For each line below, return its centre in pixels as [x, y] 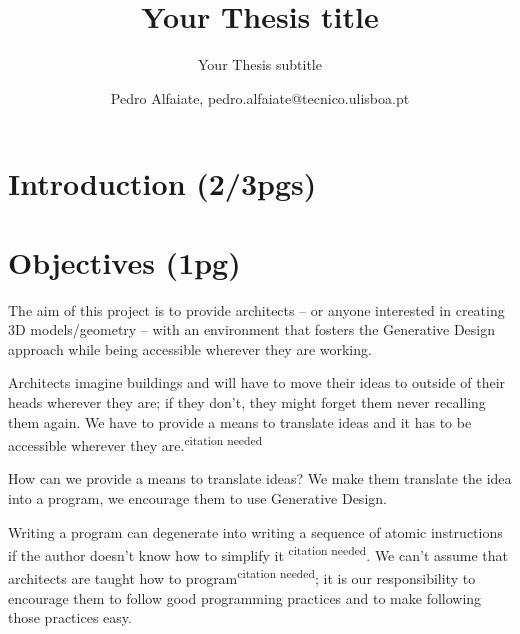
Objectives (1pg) [124, 261]
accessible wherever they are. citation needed [135, 443]
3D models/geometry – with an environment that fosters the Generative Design [252, 329]
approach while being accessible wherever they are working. [190, 348]
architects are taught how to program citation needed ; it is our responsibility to [242, 577]
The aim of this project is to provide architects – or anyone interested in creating [256, 309]
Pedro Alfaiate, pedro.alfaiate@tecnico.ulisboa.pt [260, 97]
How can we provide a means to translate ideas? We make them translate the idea [260, 478]
